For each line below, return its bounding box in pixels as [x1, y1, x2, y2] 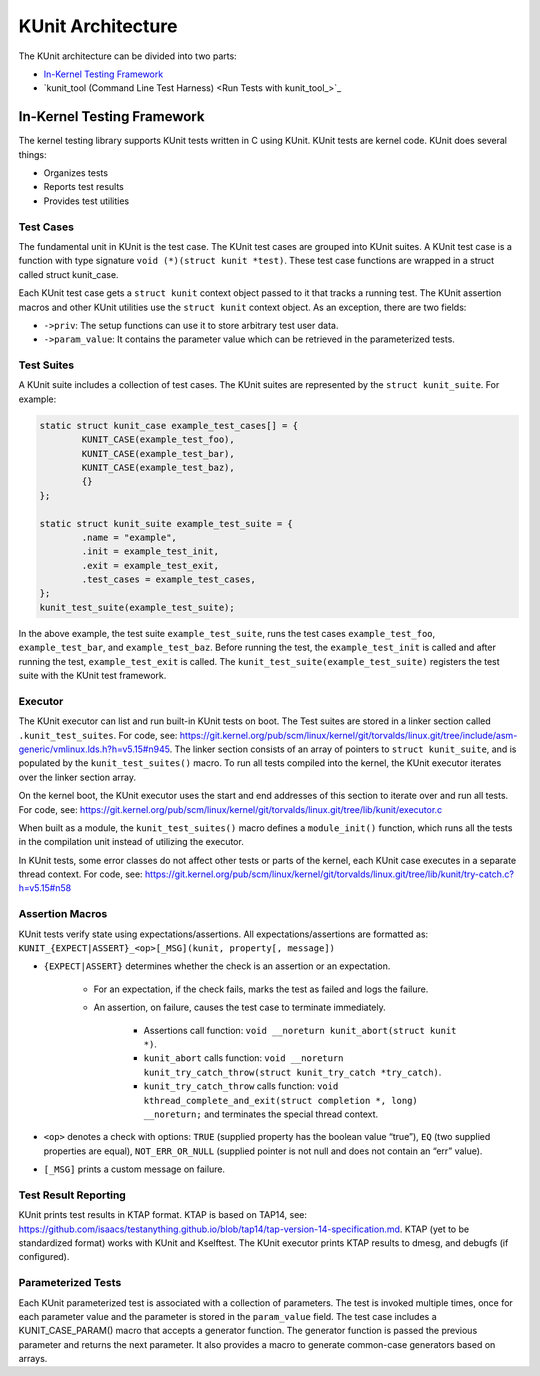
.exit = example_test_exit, [81, 560, 220, 571]
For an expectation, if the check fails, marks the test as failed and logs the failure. [93, 983, 429, 995]
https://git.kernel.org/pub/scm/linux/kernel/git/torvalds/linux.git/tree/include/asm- [179, 729, 518, 741]
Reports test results [43, 181, 125, 193]
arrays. [18, 1353, 48, 1365]
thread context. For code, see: [18, 868, 144, 880]
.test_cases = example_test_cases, [81, 574, 257, 585]
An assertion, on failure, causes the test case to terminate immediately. [93, 1001, 386, 1014]
